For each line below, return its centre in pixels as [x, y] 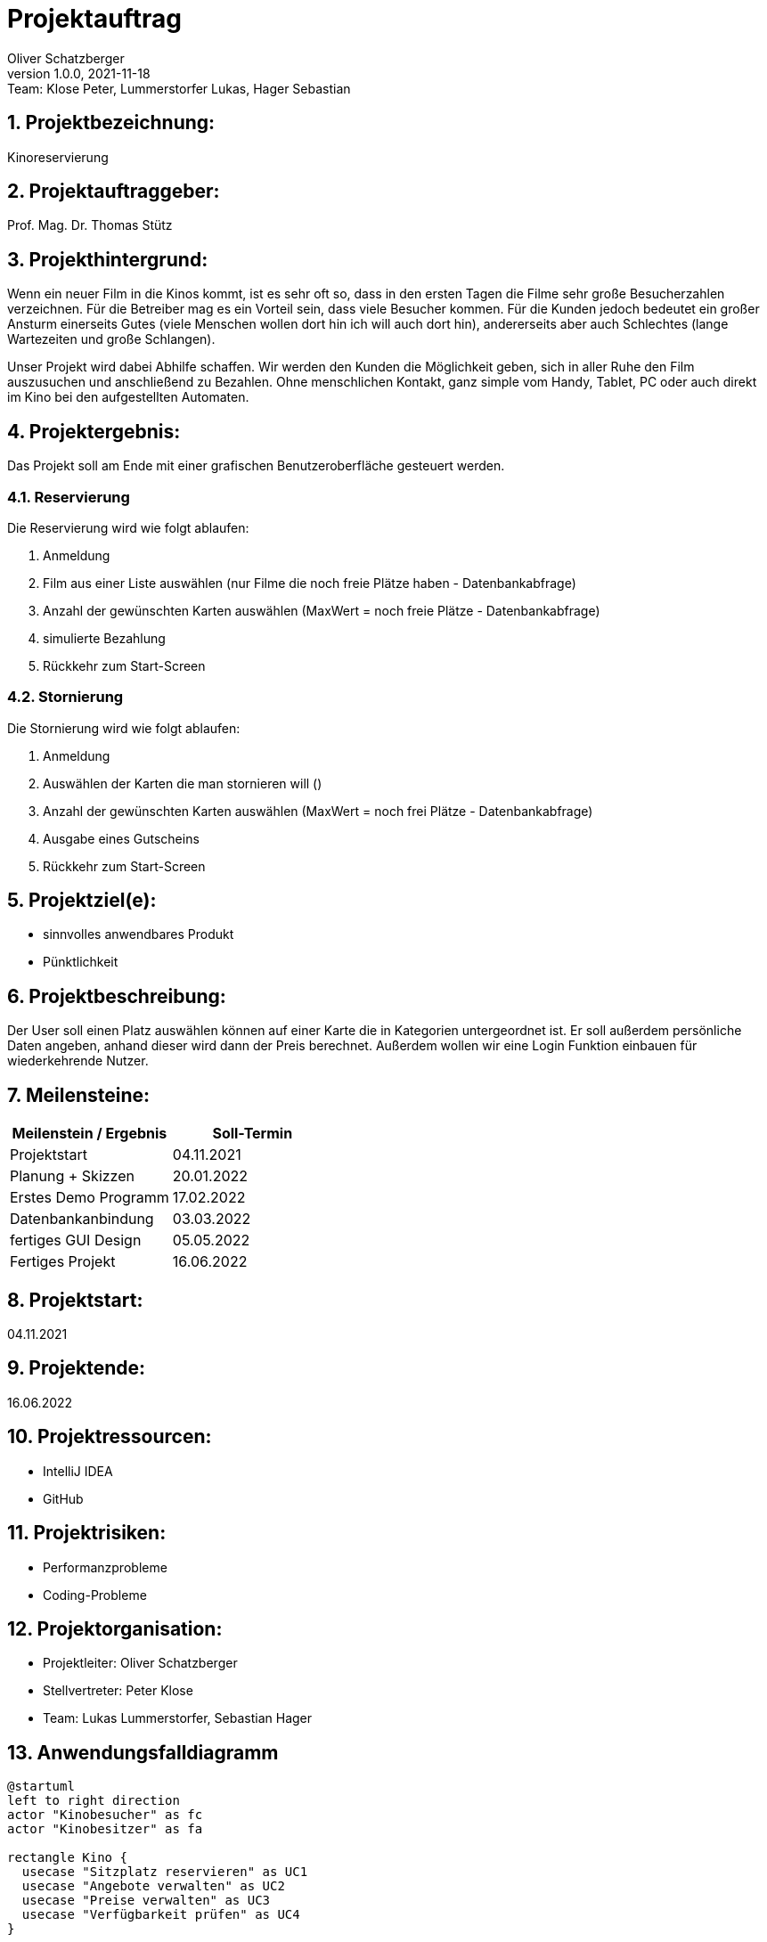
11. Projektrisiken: [87, 1533]
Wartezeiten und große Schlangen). [111, 339]
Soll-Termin [253, 1134]
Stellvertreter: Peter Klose [118, 1691]
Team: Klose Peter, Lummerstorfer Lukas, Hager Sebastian [179, 88]
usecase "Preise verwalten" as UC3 [146, 1901]
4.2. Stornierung [65, 697]
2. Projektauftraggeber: [114, 192]
